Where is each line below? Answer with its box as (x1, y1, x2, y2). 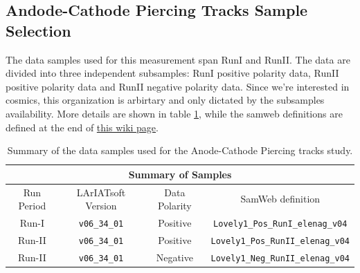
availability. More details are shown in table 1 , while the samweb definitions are (6, 106, 343, 120)
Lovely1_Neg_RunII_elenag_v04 (210, 253, 350, 263)
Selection (6, 19, 71, 41)
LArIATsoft (76, 185, 126, 199)
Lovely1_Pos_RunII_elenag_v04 (210, 236, 350, 246)
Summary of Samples (128, 167, 232, 181)
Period (18, 198, 46, 213)
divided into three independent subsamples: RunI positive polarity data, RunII (6, 66, 339, 80)
